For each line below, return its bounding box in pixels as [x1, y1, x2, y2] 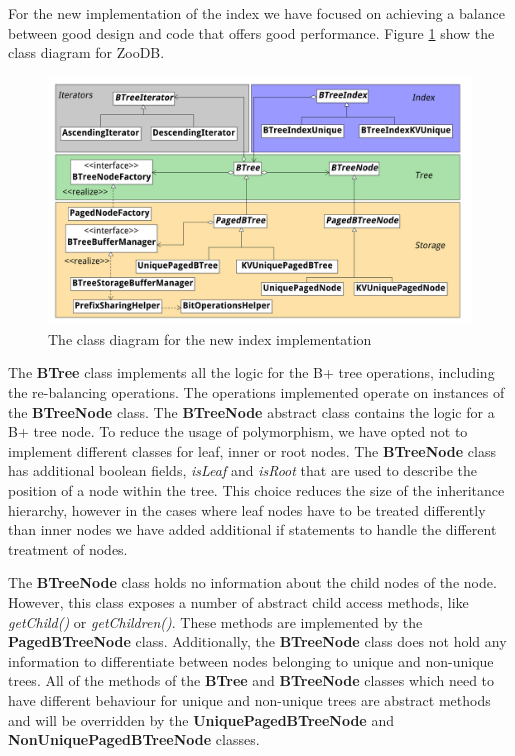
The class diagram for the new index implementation [48, 328, 372, 349]
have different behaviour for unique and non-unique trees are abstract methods [8, 689, 491, 710]
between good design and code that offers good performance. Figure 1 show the [8, 22, 495, 43]
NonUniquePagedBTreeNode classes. [8, 729, 260, 750]
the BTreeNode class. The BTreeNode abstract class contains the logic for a [8, 401, 495, 422]
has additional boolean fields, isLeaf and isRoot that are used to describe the [8, 460, 477, 481]
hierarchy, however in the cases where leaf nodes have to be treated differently [8, 499, 486, 520]
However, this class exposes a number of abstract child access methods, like [8, 591, 469, 612]
